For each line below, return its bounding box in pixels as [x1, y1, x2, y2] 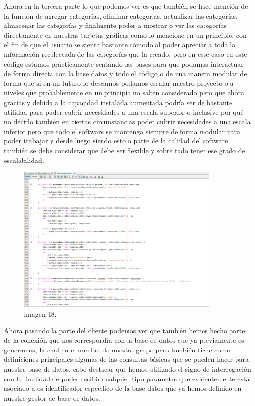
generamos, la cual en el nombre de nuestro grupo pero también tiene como [4, 344, 230, 354]
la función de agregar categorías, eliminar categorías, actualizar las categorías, [4, 10, 238, 21]
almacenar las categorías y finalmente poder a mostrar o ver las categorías [4, 20, 227, 30]
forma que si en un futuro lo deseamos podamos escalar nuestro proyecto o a [4, 78, 234, 88]
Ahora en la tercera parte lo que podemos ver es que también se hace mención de [4, 1, 248, 11]
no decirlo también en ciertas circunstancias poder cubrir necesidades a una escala [4, 116, 251, 127]
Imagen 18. [24, 309, 57, 319]
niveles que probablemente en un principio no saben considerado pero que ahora [4, 87, 245, 98]
